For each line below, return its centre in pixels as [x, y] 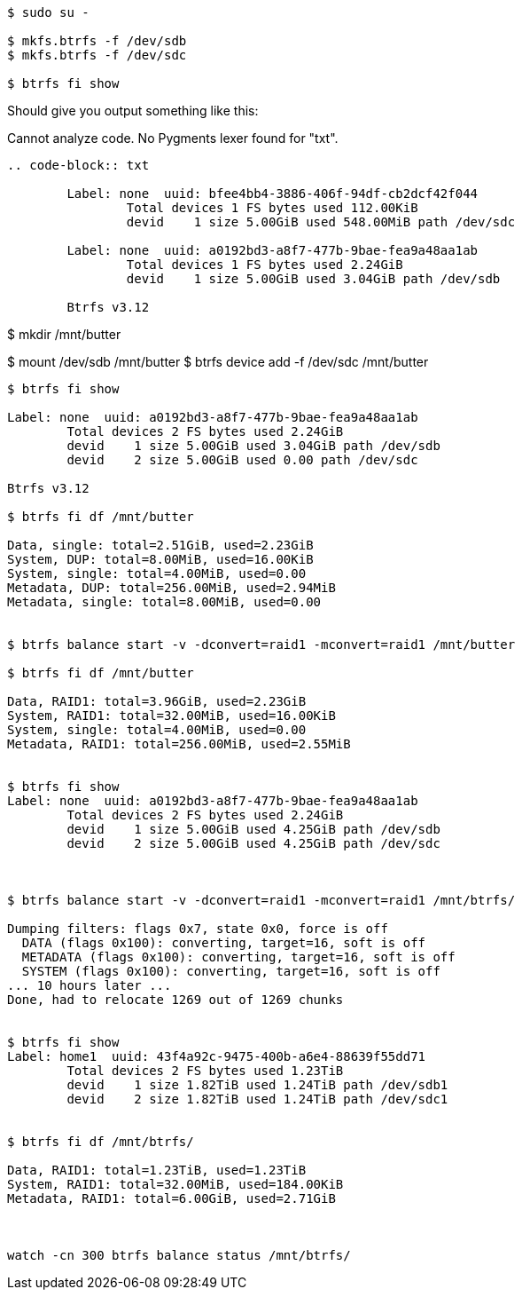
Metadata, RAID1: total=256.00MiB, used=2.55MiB [179, 744]
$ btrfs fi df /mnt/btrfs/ [101, 1142]
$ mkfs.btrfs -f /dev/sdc [97, 55]
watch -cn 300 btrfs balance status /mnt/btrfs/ [179, 1255]
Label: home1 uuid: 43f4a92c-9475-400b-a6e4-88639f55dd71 [217, 1056]
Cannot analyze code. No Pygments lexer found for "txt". [173, 138]
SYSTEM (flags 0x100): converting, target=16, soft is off [231, 971]
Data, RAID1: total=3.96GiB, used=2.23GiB [157, 701]
